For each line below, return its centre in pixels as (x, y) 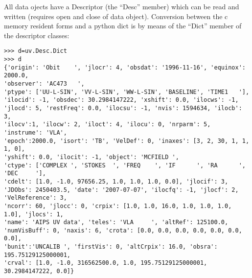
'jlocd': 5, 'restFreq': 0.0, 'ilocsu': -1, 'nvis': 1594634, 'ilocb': (123, 108)
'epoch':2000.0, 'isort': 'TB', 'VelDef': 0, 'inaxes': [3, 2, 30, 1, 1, (127, 141)
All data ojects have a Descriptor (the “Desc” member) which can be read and (122, 6)
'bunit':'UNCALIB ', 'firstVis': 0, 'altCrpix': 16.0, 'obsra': (111, 247)
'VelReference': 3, (35, 198)
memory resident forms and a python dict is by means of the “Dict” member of (123, 26)
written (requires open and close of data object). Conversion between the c (116, 16)
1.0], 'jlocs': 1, (34, 214)
